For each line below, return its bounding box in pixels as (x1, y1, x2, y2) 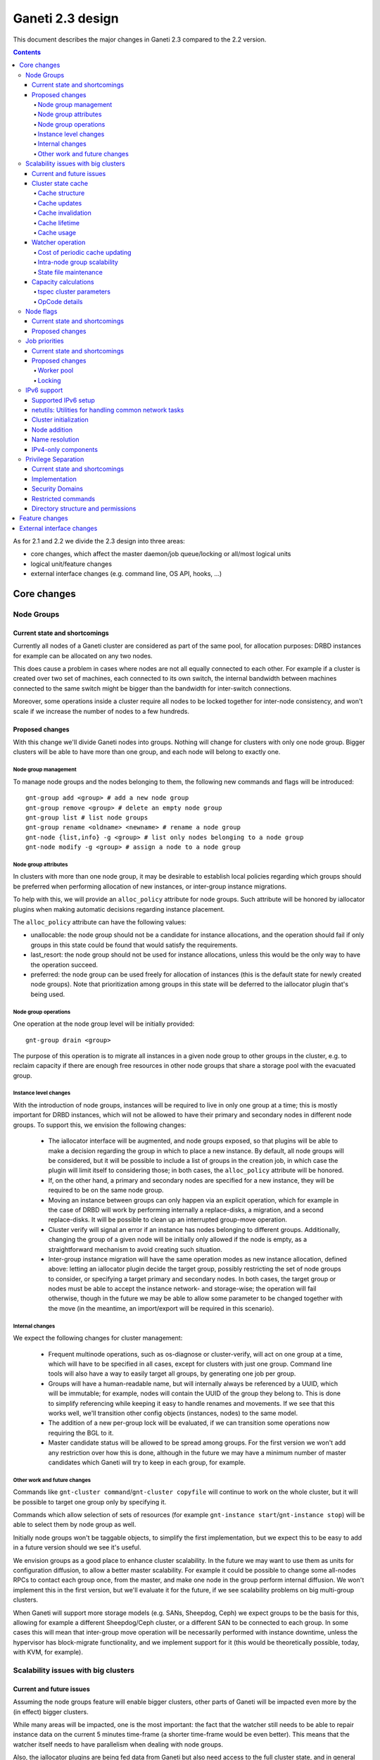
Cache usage (37, 228, 77, 237)
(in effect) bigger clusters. (13, 1707, 89, 1716)
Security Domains (32, 484, 84, 493)
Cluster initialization (32, 415, 89, 424)
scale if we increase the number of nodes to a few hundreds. (13, 707, 190, 715)
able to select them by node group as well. (13, 1521, 137, 1529)
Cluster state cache (32, 180, 88, 188)
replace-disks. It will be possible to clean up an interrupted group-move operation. (48, 1215, 288, 1224)
